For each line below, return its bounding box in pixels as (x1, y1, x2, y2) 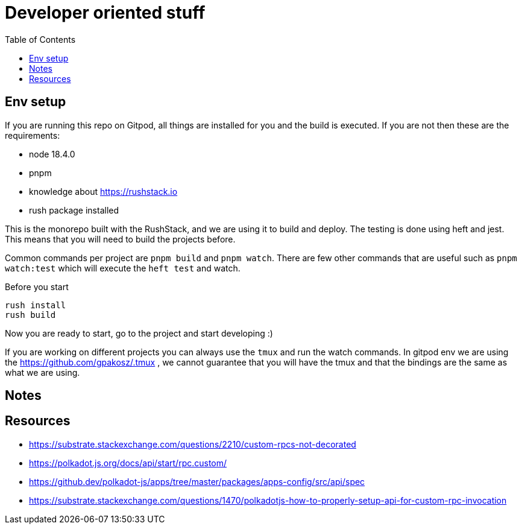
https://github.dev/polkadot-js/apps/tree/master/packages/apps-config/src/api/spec (29, 476, 365, 487)
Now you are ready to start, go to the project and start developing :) (5, 328, 273, 338)
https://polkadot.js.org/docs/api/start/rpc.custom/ (29, 457, 227, 468)
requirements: (5, 130, 60, 141)
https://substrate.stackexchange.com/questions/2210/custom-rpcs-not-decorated (29, 439, 356, 449)
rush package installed (29, 204, 119, 215)
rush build (5, 309, 56, 320)
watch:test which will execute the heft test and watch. (5, 262, 241, 273)
